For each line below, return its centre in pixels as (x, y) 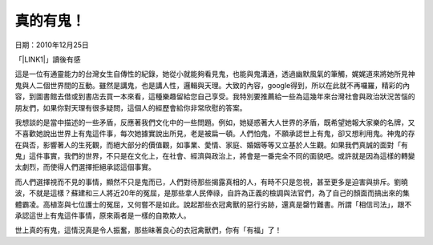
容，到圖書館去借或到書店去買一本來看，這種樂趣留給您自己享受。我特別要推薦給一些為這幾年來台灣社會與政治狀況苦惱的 (215, 97)
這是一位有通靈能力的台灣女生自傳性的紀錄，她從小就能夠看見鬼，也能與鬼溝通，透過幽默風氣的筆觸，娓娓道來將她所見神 (215, 74)
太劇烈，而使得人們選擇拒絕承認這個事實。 (85, 167)
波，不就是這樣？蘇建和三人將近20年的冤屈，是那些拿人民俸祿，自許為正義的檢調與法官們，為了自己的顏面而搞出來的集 (212, 193)
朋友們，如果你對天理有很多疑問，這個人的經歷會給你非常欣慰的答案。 (131, 107)
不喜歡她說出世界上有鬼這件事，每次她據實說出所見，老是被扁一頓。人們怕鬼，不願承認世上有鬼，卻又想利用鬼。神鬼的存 (215, 134)
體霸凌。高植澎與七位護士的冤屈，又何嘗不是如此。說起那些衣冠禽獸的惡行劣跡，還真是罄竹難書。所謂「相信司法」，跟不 (213, 204)
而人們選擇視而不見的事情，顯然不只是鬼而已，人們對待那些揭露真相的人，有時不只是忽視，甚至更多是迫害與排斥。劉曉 (211, 182)
